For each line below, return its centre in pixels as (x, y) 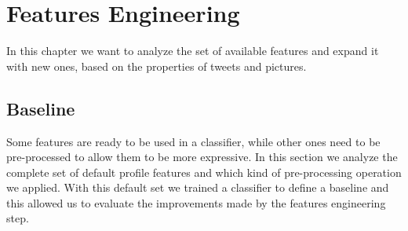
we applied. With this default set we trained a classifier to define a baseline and (198, 187)
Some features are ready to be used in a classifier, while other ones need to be (193, 141)
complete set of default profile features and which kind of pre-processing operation (204, 172)
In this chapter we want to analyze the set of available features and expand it (193, 51)
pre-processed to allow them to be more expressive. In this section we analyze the (202, 157)
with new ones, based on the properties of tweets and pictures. (157, 66)
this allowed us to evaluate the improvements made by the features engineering (196, 202)
